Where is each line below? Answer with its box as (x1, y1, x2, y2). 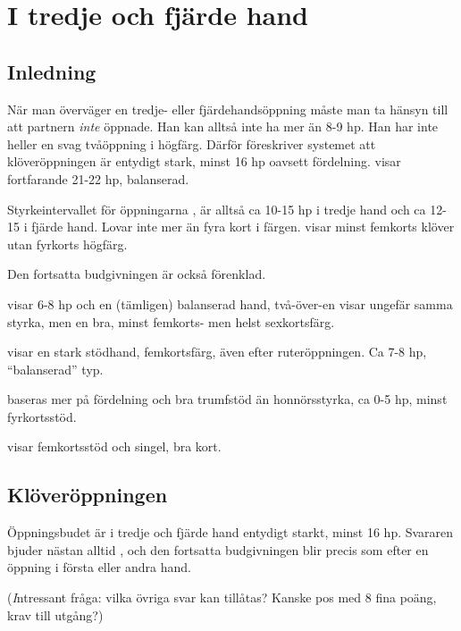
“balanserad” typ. (7, 359, 104, 378)
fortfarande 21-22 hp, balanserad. (7, 169, 189, 188)
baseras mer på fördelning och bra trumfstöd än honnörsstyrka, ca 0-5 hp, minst (7, 390, 448, 408)
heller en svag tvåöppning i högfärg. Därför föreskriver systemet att (7, 134, 376, 153)
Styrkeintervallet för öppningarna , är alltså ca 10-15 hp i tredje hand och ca (7, 199, 426, 218)
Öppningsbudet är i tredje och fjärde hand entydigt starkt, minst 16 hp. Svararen (7, 523, 454, 542)
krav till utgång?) (7, 605, 104, 624)
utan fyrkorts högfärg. (7, 234, 128, 253)
